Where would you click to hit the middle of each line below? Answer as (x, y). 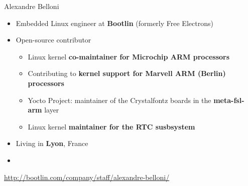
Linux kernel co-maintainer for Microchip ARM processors (129, 56)
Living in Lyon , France (52, 143)
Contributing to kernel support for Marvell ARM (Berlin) (127, 73)
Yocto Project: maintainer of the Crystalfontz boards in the (119, 100)
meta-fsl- (229, 100)
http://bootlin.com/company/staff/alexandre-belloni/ (87, 177)
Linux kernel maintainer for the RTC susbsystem (111, 126)
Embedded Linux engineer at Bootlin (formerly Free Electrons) (114, 23)
